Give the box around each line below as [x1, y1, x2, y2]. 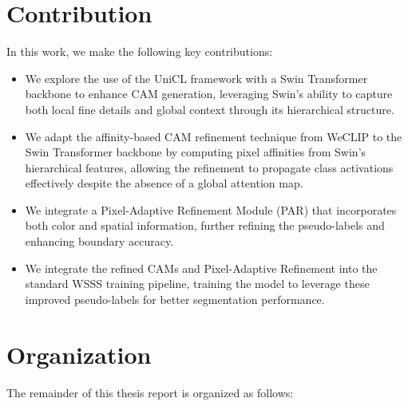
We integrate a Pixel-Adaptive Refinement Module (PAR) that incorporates [25, 201, 397, 218]
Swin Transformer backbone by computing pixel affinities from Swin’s [25, 144, 366, 160]
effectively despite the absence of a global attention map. [25, 175, 303, 191]
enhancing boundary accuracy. [25, 233, 174, 250]
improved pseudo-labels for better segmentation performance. [25, 290, 325, 307]
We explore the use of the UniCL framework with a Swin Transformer [25, 69, 368, 86]
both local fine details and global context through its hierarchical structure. [25, 101, 394, 117]
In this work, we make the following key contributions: [6, 43, 273, 60]
